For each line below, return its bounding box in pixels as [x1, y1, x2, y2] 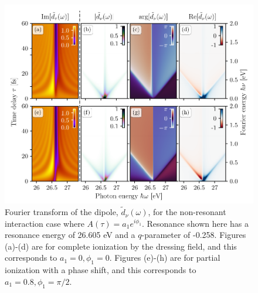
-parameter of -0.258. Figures [141, 229, 246, 241]
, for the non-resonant [148, 206, 226, 218]
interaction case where [5, 217, 84, 229]
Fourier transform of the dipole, [5, 206, 118, 218]
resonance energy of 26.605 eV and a [5, 229, 135, 241]
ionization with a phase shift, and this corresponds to [5, 264, 196, 276]
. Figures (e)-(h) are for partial [109, 251, 220, 264]
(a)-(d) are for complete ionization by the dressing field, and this [5, 240, 237, 252]
